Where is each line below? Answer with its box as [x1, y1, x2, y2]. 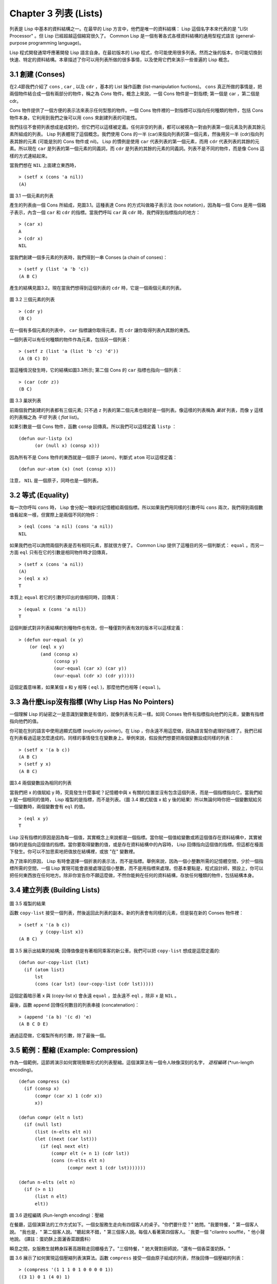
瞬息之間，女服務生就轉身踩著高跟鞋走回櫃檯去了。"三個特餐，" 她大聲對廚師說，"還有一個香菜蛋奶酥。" [9, 1245, 231, 1252]
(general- [235, 32, 256, 39]
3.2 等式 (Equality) [9, 491, 69, 500]
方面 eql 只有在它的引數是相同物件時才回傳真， [9, 550, 110, 556]
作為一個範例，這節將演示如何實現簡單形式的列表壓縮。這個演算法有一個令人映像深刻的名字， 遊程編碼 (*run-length [9, 1060, 254, 1066]
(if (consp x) [24, 1086, 60, 1091]
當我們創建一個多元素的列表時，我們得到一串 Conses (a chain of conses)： [9, 254, 168, 260]
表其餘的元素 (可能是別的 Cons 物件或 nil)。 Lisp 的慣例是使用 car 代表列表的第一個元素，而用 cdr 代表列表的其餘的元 [9, 138, 260, 144]
